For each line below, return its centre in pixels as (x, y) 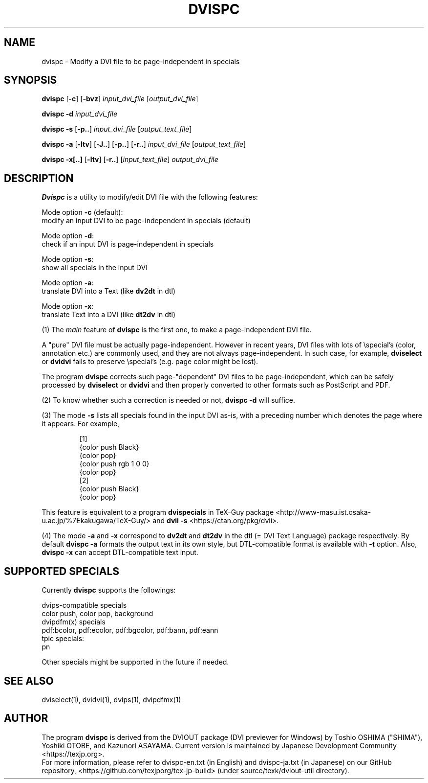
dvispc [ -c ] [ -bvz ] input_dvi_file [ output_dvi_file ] (120, 99)
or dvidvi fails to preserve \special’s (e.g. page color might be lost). (150, 362)
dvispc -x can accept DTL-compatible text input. (120, 553)
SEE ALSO (29, 681)
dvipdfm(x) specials (74, 622)
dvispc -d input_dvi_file (79, 114)
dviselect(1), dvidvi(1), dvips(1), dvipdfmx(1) (111, 699)
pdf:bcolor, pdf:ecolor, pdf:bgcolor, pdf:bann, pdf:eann (130, 630)
